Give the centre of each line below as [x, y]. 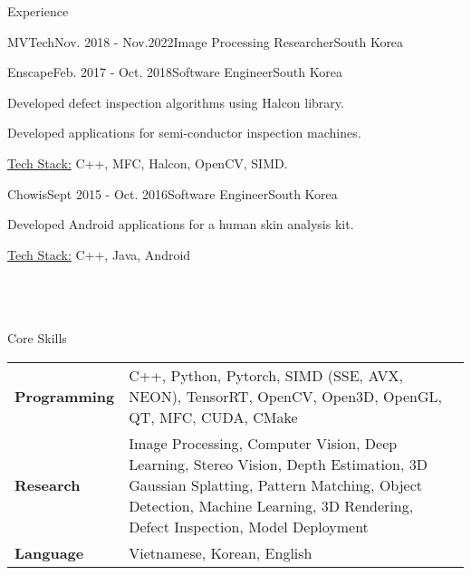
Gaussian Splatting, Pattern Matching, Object [276, 484]
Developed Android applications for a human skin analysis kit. [181, 224]
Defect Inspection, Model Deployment [249, 526]
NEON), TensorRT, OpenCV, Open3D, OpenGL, [285, 396]
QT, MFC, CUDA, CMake [213, 417]
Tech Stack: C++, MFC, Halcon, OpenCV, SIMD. [148, 163]
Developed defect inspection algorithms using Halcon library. [176, 102]
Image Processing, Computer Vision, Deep [263, 443]
